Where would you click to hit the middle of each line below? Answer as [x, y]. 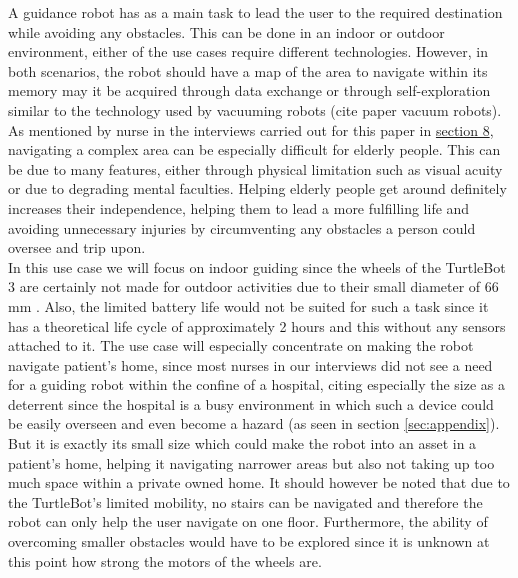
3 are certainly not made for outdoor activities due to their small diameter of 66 [253, 286]
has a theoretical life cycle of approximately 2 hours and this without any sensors [257, 325]
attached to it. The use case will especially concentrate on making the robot [241, 345]
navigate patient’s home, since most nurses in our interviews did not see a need [250, 364]
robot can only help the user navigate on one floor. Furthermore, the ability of [248, 521]
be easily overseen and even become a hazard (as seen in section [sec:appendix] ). [254, 423]
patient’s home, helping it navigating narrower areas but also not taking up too [251, 462]
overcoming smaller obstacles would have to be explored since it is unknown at [249, 541]
